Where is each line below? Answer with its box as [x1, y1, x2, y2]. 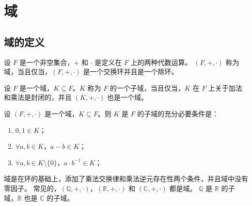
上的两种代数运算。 [130, 57, 192, 67]
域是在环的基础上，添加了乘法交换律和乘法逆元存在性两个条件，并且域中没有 [4, 174, 248, 184]
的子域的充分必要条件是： [137, 108, 219, 118]
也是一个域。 [107, 92, 148, 102]
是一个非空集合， [19, 57, 74, 67]
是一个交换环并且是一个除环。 [83, 66, 178, 77]
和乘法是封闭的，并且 [4, 92, 72, 102]
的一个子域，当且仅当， [110, 82, 185, 93]
